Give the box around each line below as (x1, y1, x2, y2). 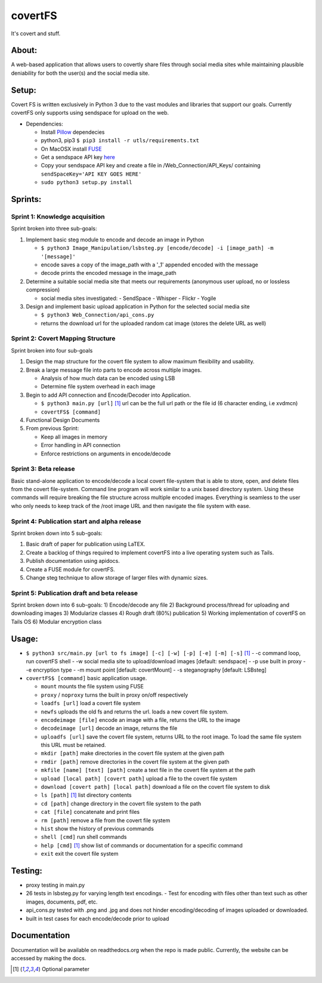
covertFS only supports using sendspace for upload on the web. (11, 109, 169, 117)
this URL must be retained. (41, 742, 107, 749)
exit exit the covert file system (41, 850, 119, 858)
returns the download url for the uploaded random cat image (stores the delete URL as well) (41, 320, 267, 327)
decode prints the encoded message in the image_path (41, 270, 177, 277)
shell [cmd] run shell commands (41, 834, 127, 841)
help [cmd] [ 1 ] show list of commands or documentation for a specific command (41, 841, 243, 849)
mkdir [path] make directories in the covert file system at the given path (41, 750, 225, 757)
